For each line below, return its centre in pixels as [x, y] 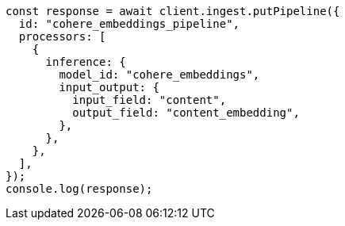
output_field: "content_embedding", [186, 113]
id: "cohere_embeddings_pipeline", [129, 24]
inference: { [86, 62]
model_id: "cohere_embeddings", [159, 75]
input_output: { [109, 87]
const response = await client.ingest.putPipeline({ [173, 11]
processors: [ [62, 36]
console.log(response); [79, 189]
